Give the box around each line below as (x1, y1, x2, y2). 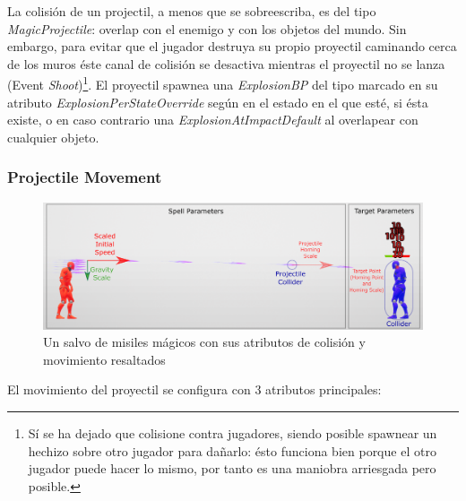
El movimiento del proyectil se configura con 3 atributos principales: (7, 380, 382, 399)
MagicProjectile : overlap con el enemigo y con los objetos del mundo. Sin (7, 19, 407, 38)
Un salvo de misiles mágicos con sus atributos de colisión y (43, 333, 366, 351)
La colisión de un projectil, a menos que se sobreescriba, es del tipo (7, 2, 376, 20)
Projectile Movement (7, 166, 162, 188)
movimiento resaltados (43, 350, 166, 368)
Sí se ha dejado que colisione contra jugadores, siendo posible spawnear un (28, 424, 437, 443)
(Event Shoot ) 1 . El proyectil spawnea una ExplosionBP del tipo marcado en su (7, 73, 438, 94)
